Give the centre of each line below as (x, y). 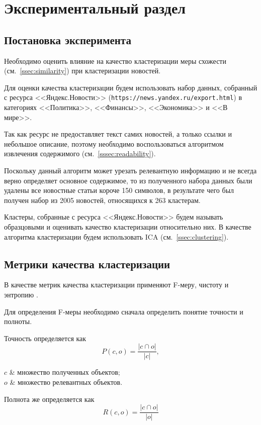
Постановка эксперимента (68, 39)
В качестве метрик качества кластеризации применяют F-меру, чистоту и (116, 285)
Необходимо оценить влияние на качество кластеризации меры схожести (115, 61)
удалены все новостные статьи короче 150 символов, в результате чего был (119, 190)
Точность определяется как (45, 338)
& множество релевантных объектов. (66, 382)
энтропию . (21, 294)
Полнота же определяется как (49, 399)
